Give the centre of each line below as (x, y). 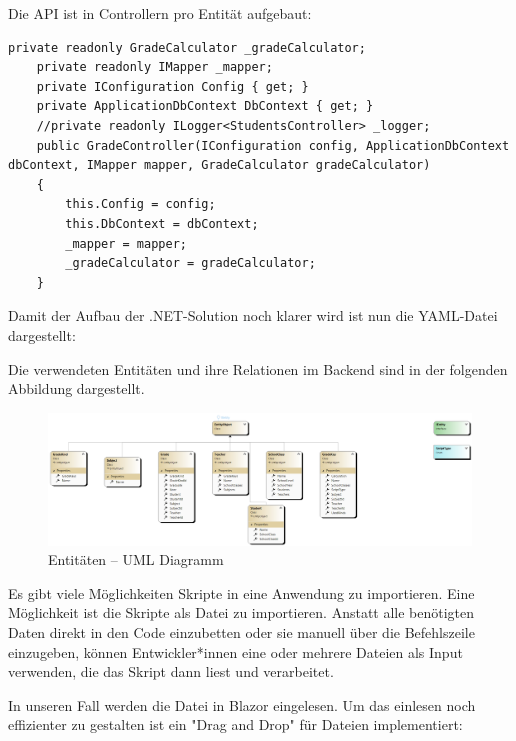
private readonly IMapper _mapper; (154, 67)
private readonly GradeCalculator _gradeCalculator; (187, 47)
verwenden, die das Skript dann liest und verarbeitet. (171, 671)
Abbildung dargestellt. (76, 388)
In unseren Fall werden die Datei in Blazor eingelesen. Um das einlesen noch (242, 704)
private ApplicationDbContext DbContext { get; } (205, 106)
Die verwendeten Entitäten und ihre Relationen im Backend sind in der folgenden (258, 368)
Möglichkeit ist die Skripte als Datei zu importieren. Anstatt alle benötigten (241, 612)
